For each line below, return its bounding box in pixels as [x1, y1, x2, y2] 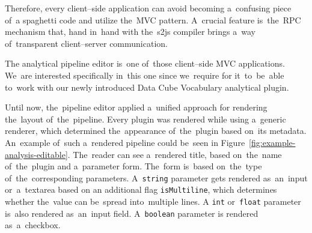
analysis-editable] [5, 148, 68, 160]
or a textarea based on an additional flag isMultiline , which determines [5, 183, 277, 196]
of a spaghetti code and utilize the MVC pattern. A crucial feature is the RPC [5, 13, 301, 26]
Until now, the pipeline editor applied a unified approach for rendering [5, 101, 268, 113]
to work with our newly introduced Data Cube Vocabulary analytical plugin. [5, 80, 289, 93]
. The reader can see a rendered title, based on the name [67, 148, 282, 160]
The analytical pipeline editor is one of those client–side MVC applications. [5, 57, 285, 70]
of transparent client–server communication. [5, 37, 168, 49]
